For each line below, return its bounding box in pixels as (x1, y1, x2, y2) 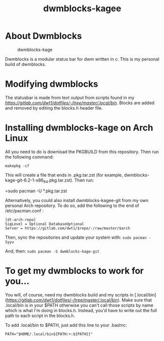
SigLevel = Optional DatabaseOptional (5, 221, 84, 227)
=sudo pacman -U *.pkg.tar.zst (5, 188, 67, 194)
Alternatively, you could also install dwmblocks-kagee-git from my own (5, 197, 149, 203)
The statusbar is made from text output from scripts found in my (5, 94, 135, 100)
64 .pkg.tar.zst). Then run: (43, 177, 94, 184)
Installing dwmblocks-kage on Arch (5, 122, 153, 134)
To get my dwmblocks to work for (5, 265, 144, 276)
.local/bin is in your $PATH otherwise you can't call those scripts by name (5, 302, 153, 308)
